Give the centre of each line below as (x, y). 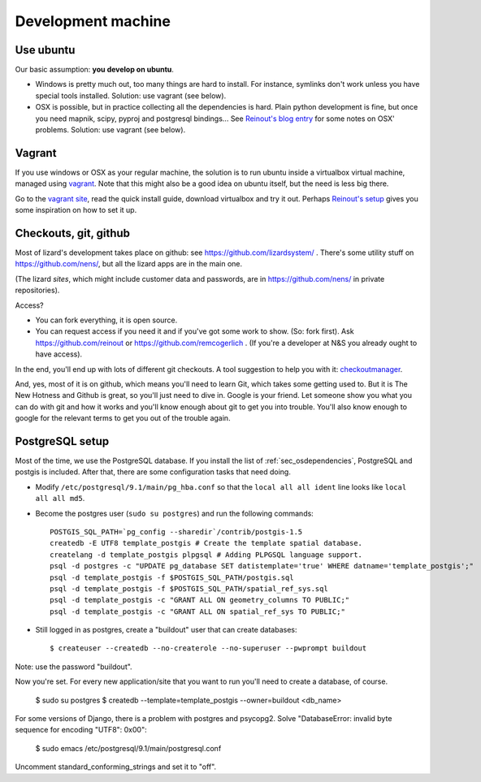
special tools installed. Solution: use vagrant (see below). (131, 95)
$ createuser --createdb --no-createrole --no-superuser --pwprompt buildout (208, 648)
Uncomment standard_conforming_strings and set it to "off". (116, 767)
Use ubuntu (45, 50)
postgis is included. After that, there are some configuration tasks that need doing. (153, 472)
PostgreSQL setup (62, 441)
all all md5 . (60, 499)
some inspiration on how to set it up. (76, 210)
